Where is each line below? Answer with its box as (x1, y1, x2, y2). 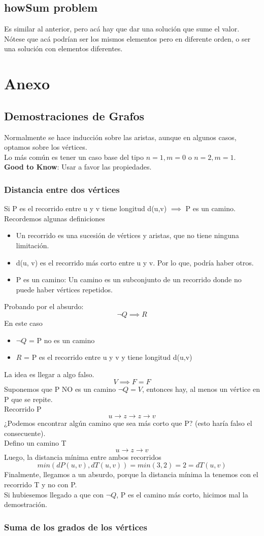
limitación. (16, 240, 49, 250)
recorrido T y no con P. (4, 479, 77, 490)
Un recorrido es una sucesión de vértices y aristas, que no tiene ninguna (16, 230, 239, 241)
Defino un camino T (4, 438, 67, 448)
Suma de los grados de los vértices (4, 520, 147, 533)
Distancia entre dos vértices (4, 183, 120, 195)
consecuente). (4, 427, 46, 438)
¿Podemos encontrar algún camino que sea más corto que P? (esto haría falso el (4, 418, 252, 428)
